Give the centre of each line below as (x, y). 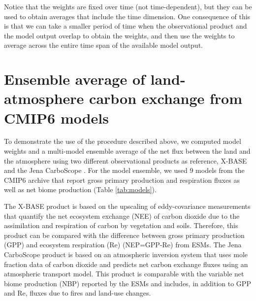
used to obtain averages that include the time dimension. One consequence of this (127, 16)
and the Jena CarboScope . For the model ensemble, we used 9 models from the (124, 170)
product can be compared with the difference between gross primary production (124, 235)
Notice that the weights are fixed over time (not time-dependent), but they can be (128, 6)
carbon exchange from (166, 98)
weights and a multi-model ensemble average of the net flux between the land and (127, 151)
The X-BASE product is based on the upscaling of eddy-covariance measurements (127, 206)
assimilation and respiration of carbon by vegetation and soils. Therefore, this (121, 225)
